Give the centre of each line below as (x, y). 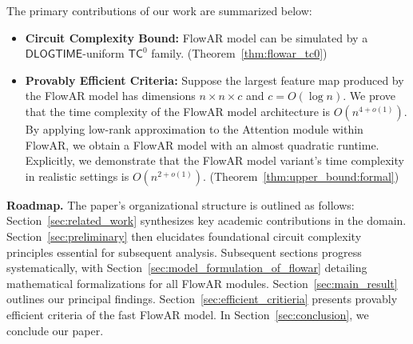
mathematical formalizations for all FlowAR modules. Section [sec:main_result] (202, 283)
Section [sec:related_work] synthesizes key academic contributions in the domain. (206, 220)
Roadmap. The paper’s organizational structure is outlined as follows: (181, 204)
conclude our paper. (55, 330)
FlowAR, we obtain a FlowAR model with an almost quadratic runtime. (202, 144)
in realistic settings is (77, 176)
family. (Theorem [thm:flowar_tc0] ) (239, 53)
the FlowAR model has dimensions (110, 96)
